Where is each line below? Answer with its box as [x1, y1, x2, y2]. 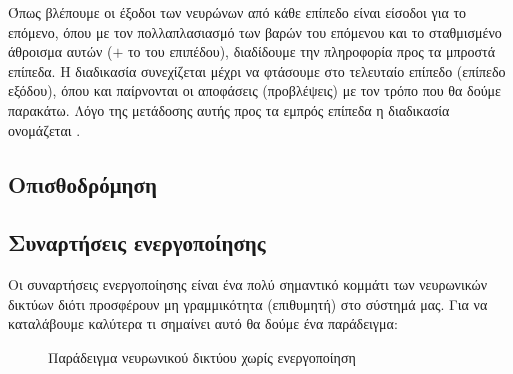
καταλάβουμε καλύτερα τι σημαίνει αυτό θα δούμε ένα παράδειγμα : [8, 313, 398, 334]
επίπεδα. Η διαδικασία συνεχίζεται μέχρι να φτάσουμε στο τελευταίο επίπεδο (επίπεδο [8, 60, 506, 81]
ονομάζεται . [8, 119, 81, 140]
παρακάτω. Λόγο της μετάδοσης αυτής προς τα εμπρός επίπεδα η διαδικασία [8, 99, 450, 120]
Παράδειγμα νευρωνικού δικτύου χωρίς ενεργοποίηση [48, 346, 356, 367]
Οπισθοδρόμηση [8, 168, 157, 199]
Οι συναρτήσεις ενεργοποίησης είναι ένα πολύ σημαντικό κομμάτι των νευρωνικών [8, 274, 488, 295]
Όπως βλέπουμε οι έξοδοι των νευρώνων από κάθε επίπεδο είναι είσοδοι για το [8, 2, 467, 22]
